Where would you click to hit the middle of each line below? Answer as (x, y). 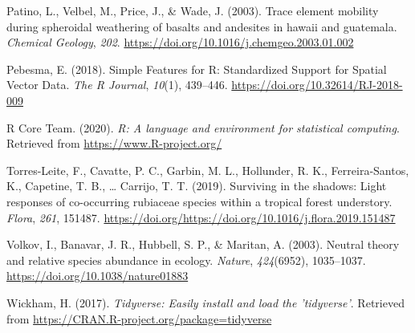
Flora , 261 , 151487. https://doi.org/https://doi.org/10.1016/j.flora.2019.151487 (201, 217)
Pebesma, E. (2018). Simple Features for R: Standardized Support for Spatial (197, 69)
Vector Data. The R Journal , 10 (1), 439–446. (117, 85)
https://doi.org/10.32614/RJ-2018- (317, 85)
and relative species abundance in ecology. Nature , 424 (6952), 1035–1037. (186, 260)
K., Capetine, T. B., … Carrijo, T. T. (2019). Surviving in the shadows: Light (197, 186)
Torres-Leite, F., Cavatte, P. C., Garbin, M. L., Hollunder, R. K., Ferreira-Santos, (208, 170)
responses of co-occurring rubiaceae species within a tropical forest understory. (199, 201)
